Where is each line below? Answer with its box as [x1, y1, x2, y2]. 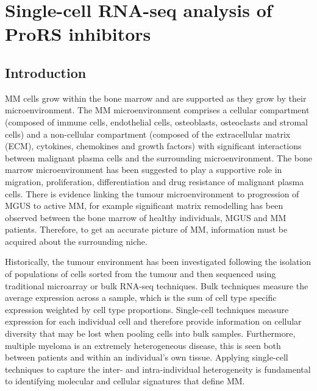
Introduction [5, 63, 87, 82]
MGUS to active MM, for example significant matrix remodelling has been [5, 199, 283, 212]
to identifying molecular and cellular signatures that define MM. [5, 375, 245, 387]
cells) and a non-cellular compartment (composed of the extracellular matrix [5, 127, 291, 140]
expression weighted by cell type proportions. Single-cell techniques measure [5, 303, 289, 315]
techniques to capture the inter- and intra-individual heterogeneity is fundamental [5, 362, 311, 375]
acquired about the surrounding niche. [5, 234, 148, 247]
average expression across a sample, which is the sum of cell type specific [5, 291, 277, 304]
